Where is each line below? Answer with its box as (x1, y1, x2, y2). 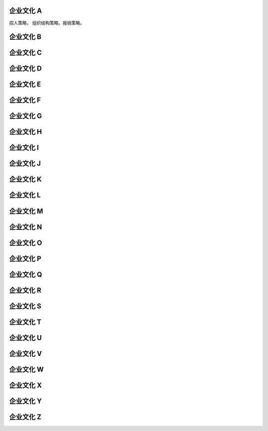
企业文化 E (9, 80, 41, 89)
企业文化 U (9, 333, 42, 342)
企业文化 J (9, 159, 41, 168)
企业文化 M (9, 207, 43, 215)
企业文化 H (9, 128, 42, 136)
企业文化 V (9, 349, 42, 358)
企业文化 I (9, 144, 39, 152)
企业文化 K (9, 175, 42, 184)
